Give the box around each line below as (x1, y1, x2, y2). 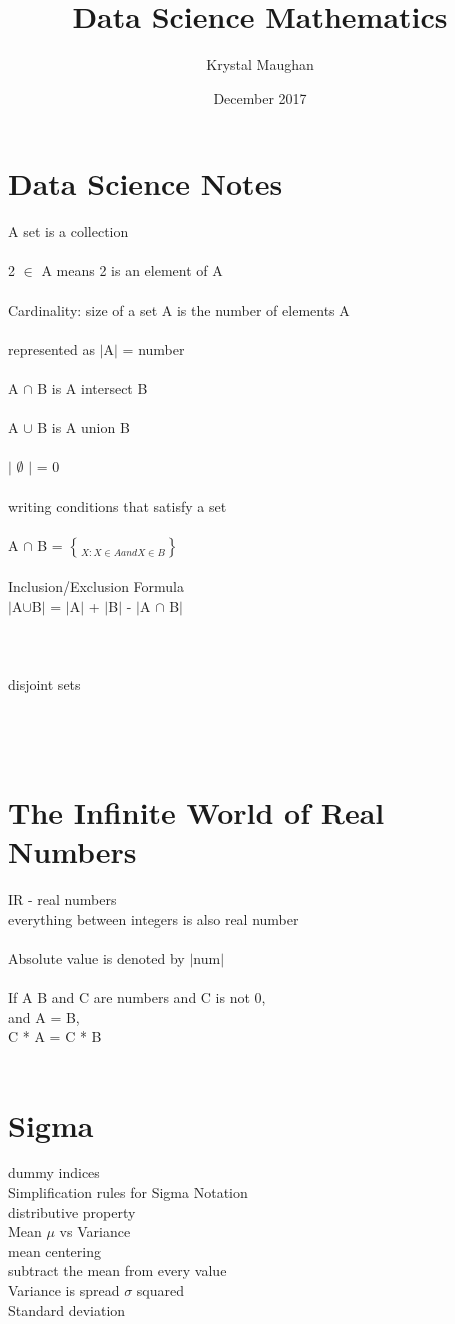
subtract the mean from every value (8, 1260, 227, 1281)
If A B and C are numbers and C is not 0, (8, 986, 266, 1007)
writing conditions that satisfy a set (8, 495, 227, 516)
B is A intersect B (37, 378, 148, 398)
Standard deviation (8, 1299, 126, 1320)
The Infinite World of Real (8, 791, 385, 832)
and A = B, (8, 1006, 80, 1027)
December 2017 (213, 87, 307, 108)
